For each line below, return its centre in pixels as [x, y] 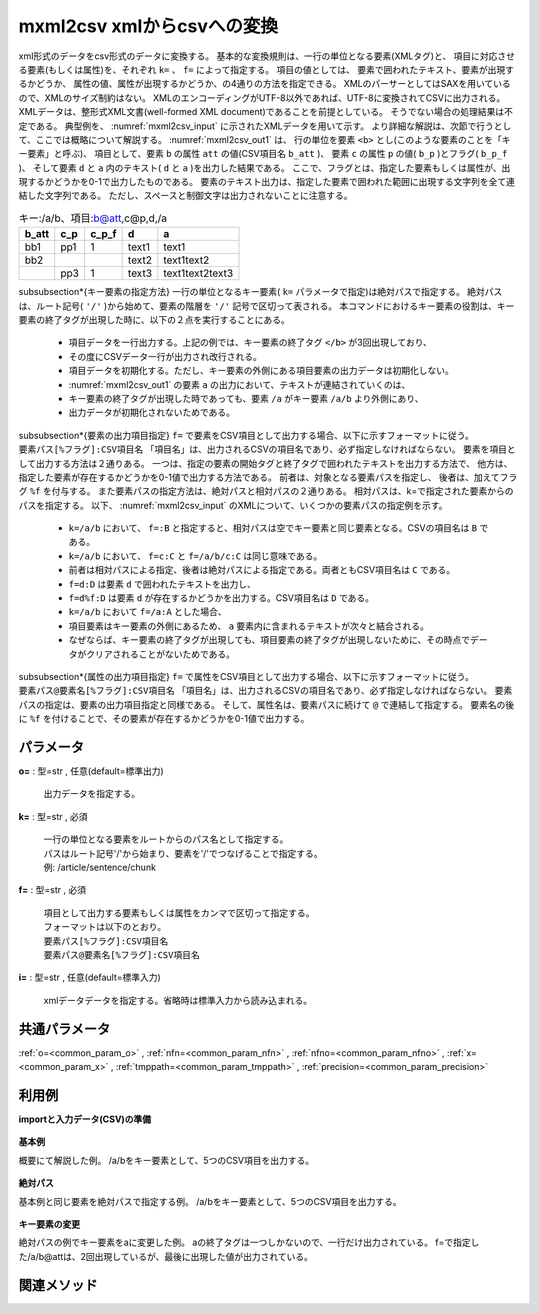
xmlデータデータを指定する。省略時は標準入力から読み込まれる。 [178, 1000]
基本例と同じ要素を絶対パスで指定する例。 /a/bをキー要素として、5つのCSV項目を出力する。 [210, 1201]
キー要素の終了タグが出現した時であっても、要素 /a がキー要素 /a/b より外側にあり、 [246, 398]
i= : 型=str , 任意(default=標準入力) [90, 977]
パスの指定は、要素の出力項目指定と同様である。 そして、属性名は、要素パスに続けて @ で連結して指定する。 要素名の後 [266, 704]
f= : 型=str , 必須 [52, 890]
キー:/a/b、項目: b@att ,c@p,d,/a [93, 218]
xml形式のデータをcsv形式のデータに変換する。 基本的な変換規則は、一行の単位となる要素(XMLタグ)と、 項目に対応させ [266, 56]
